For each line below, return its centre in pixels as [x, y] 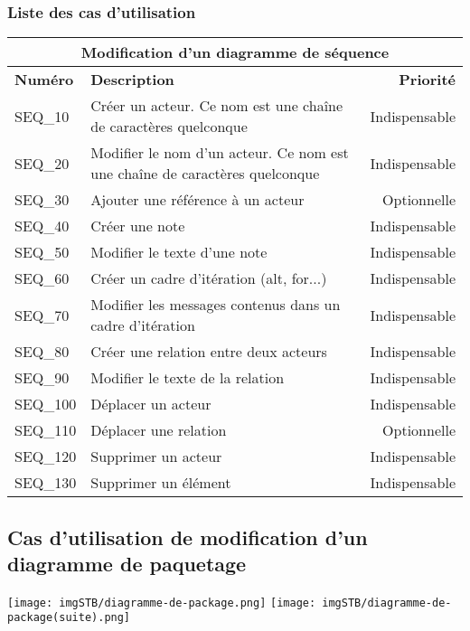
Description [132, 80]
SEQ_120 [46, 457]
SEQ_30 [42, 200]
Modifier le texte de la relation [188, 378]
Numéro [44, 80]
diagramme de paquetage [127, 563]
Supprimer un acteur [156, 457]
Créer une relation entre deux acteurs [209, 352]
